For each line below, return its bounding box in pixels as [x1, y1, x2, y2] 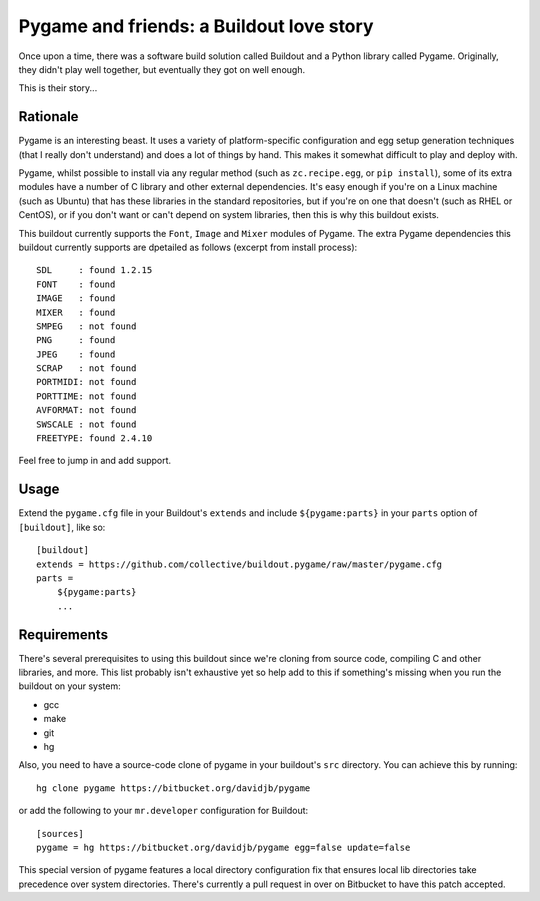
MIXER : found [36, 306, 116, 318]
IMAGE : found [36, 293, 116, 304]
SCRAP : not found [36, 363, 137, 374]
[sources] [36, 828, 84, 839]
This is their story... [18, 82, 98, 94]
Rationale [18, 108, 79, 125]
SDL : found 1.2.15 [36, 265, 153, 276]
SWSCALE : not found [36, 418, 137, 430]
